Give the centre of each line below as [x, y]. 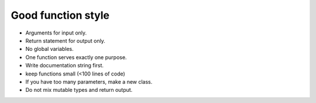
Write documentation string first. [65, 66]
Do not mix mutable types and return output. [79, 90]
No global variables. [50, 49]
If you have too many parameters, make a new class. [89, 81]
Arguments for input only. [56, 33]
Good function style [60, 15]
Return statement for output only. [65, 40]
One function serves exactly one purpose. [76, 57]
